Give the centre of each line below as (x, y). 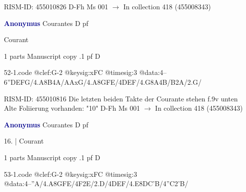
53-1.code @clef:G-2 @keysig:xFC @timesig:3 (71, 174)
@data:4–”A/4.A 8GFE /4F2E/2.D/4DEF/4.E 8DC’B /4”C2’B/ (96, 183)
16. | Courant (24, 141)
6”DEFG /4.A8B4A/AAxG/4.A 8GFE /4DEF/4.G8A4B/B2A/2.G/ (103, 82)
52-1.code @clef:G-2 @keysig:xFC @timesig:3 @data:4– (85, 72)
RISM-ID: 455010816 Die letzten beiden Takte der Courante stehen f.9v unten (121, 98)
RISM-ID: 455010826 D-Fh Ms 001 (56, 6)
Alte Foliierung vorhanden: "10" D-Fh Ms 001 (72, 108)
